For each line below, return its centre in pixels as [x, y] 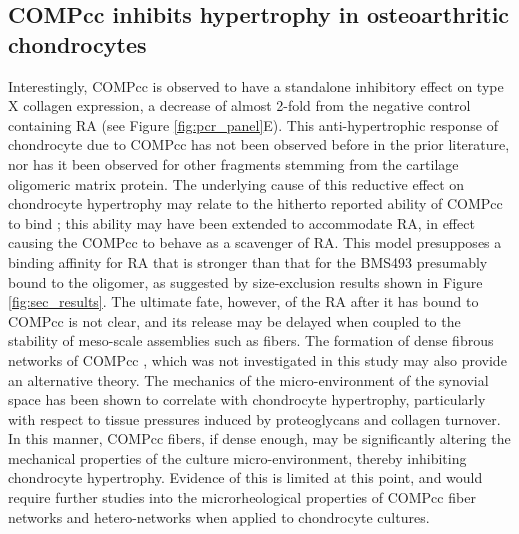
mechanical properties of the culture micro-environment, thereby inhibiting [237, 457]
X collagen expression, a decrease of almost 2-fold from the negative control [239, 105]
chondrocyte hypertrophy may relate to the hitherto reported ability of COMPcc [255, 203]
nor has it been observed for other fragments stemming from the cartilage [233, 163]
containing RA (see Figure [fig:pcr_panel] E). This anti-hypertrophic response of [253, 124]
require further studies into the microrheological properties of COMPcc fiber [242, 497]
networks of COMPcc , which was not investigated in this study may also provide [257, 359]
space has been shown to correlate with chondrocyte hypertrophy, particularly [247, 399]
